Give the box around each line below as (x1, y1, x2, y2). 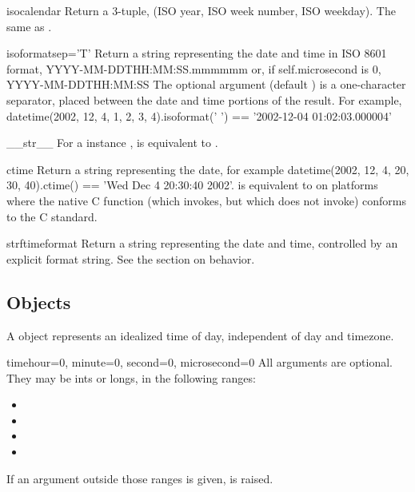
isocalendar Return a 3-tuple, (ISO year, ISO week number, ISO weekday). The (6, 2, 396, 18)
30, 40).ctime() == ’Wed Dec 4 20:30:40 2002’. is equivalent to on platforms (6, 177, 378, 193)
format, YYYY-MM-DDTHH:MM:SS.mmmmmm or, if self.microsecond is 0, (6, 60, 381, 77)
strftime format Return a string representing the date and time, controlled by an (6, 235, 398, 252)
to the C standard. (6, 208, 98, 224)
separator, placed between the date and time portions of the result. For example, (6, 91, 402, 108)
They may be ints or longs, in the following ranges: (6, 369, 256, 386)
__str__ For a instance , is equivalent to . (6, 134, 218, 151)
